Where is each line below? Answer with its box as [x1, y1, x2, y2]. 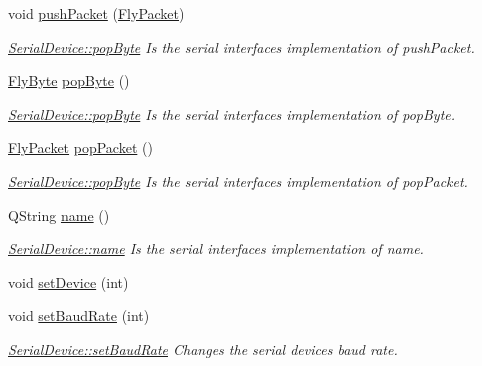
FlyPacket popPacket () [8, 137, 153, 158]
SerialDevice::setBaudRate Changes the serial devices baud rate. [8, 338, 398, 359]
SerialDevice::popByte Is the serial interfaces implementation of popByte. [8, 103, 456, 124]
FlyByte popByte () [8, 70, 130, 91]
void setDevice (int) [8, 271, 129, 292]
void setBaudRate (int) [8, 305, 150, 326]
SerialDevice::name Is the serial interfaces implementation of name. [8, 238, 424, 259]
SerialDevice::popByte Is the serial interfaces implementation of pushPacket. [8, 36, 475, 57]
